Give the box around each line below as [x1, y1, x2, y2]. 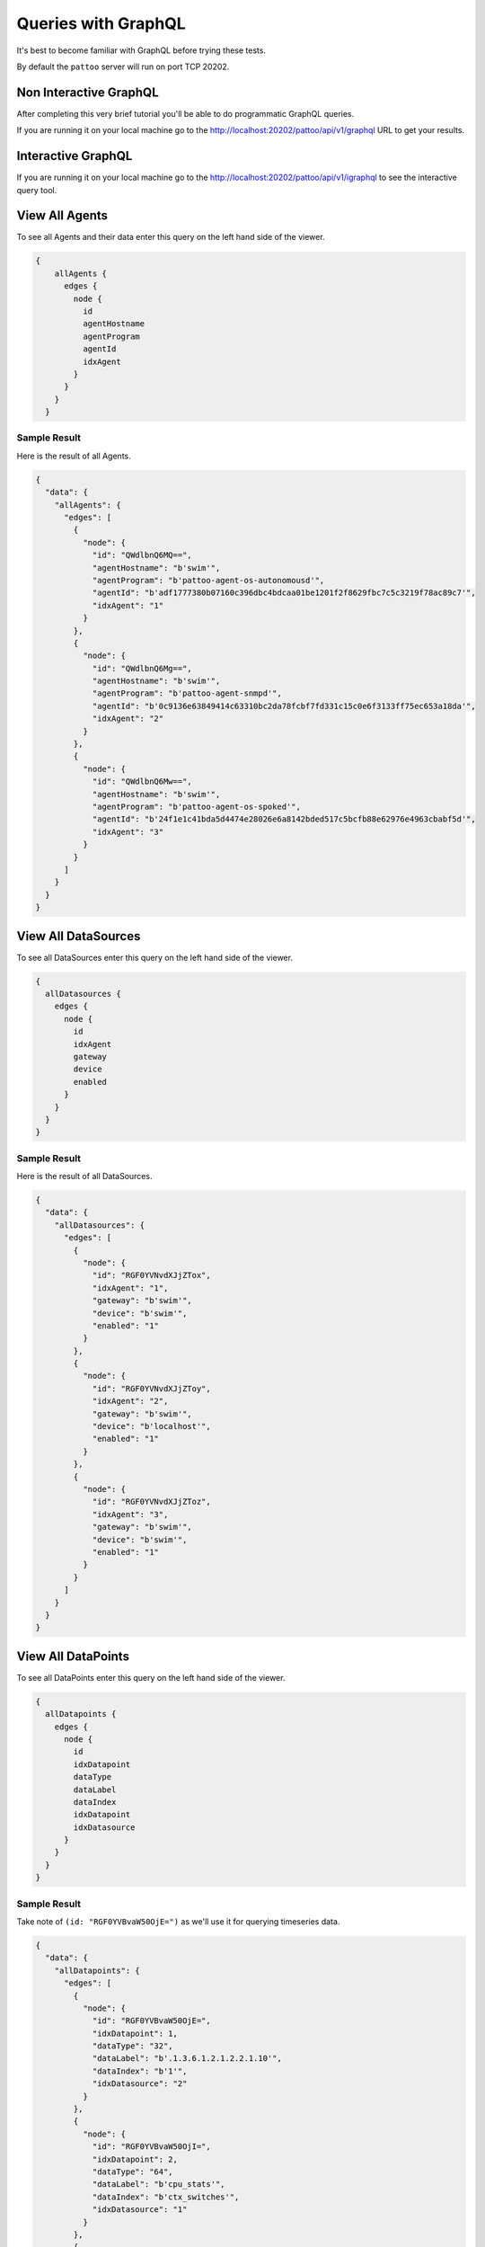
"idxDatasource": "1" [92, 2205, 188, 2215]
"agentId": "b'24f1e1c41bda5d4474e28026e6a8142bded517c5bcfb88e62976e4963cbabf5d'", [92, 814, 476, 824]
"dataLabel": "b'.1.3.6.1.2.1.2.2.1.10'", [92, 2054, 282, 2064]
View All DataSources [16, 928, 141, 944]
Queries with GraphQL [16, 13, 186, 33]
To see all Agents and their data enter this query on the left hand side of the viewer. [16, 232, 325, 243]
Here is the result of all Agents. [16, 450, 131, 461]
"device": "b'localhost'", [92, 1421, 211, 1432]
